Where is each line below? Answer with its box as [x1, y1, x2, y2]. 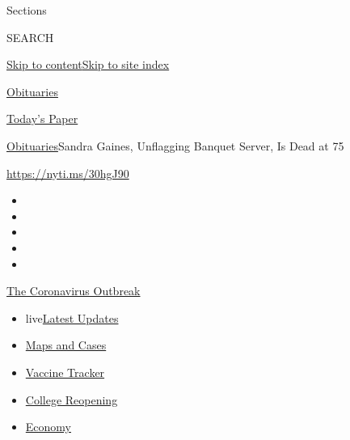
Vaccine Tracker [25, 363, 105, 380]
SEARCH [6, 28, 54, 45]
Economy [25, 418, 71, 435]
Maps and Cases [25, 336, 107, 353]
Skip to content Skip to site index [6, 56, 170, 73]
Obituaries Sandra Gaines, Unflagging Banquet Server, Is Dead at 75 [6, 137, 344, 154]
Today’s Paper [6, 110, 78, 127]
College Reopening [25, 391, 118, 408]
